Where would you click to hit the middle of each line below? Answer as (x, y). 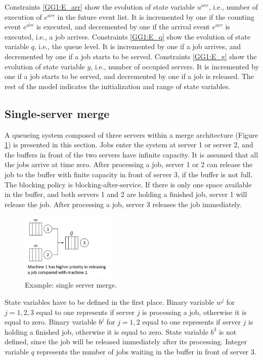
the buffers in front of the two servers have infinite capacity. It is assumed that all (131, 154)
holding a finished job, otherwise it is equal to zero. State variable (106, 331)
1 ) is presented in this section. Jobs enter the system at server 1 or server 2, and (129, 145)
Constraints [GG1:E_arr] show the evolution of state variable (100, 7)
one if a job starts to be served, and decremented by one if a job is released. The (129, 76)
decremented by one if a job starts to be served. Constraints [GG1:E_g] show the (131, 56)
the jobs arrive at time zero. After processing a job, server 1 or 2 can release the (129, 164)
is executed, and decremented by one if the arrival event (123, 27)
